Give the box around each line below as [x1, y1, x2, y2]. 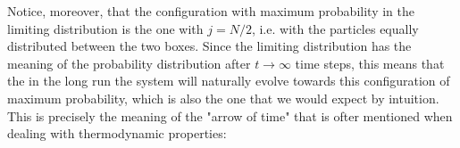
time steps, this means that [295, 53, 445, 72]
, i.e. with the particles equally [251, 19, 419, 37]
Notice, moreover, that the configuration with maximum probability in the [7, 2, 414, 20]
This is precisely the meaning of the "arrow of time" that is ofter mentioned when [7, 106, 453, 125]
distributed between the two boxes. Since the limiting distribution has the [7, 37, 412, 55]
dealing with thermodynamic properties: [7, 124, 227, 143]
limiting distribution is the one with [7, 19, 204, 37]
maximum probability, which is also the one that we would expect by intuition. [7, 88, 439, 107]
